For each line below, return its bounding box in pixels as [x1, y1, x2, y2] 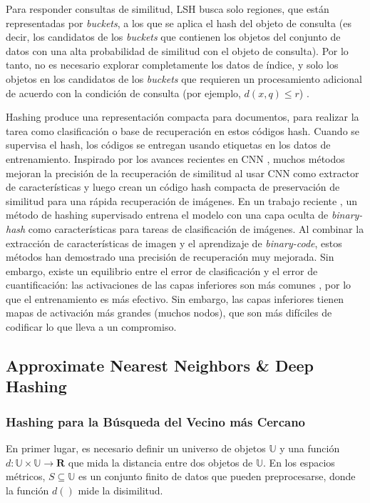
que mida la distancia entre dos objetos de [68, 454, 253, 469]
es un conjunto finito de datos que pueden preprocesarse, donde [78, 469, 356, 484]
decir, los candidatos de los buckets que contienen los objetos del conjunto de [6, 29, 341, 44]
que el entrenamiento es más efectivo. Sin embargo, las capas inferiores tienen [6, 291, 344, 306]
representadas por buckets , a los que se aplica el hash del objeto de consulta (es [6, 15, 351, 30]
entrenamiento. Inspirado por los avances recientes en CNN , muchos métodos [6, 151, 345, 166]
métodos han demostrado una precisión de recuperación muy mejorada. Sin [6, 249, 334, 264]
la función [6, 482, 49, 497]
